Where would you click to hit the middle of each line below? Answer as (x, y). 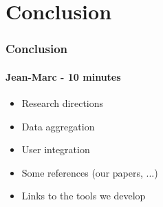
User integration (56, 149)
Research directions (63, 103)
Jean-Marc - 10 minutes (63, 76)
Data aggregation (58, 126)
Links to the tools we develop (84, 196)
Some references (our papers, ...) (90, 172)
